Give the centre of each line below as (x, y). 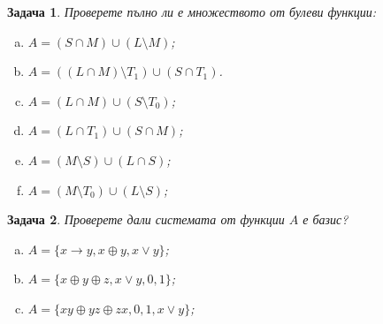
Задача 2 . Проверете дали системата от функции (146, 219)
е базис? (326, 219)
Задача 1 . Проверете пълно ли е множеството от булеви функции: (192, 11)
